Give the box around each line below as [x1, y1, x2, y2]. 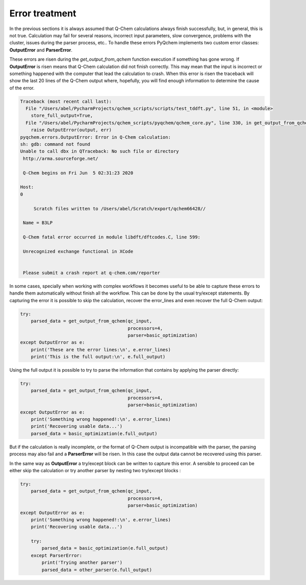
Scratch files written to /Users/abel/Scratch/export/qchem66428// [33, 206, 206, 211]
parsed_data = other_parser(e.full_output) [41, 567, 152, 573]
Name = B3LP [23, 220, 53, 226]
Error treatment [9, 8, 76, 19]
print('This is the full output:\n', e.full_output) [31, 354, 166, 360]
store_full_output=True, [31, 113, 93, 118]
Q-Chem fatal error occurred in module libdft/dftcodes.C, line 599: [23, 234, 201, 240]
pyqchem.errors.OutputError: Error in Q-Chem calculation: [20, 134, 171, 140]
